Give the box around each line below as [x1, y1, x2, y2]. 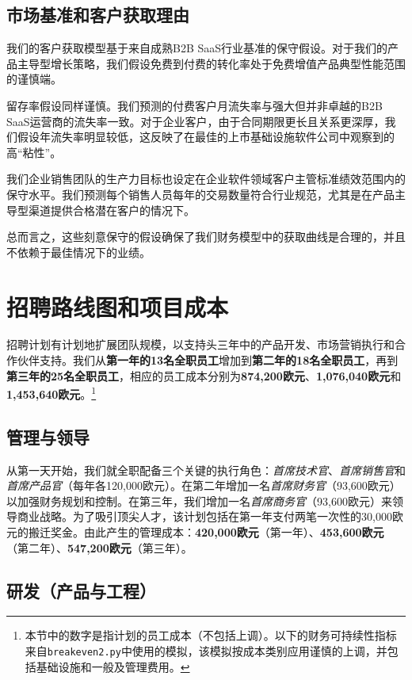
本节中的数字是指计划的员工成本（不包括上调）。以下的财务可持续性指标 [25, 627, 397, 644]
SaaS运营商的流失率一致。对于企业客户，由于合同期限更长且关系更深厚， [6, 113, 385, 129]
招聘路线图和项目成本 [6, 290, 229, 323]
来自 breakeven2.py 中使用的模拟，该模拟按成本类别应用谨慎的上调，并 [25, 643, 387, 659]
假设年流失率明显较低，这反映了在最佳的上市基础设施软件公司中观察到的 [17, 128, 395, 145]
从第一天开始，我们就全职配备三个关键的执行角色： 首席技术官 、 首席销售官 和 [6, 461, 406, 478]
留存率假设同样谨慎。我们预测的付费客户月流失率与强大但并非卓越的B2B [6, 97, 383, 113]
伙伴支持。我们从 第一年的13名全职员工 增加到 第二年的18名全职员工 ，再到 [17, 352, 399, 369]
